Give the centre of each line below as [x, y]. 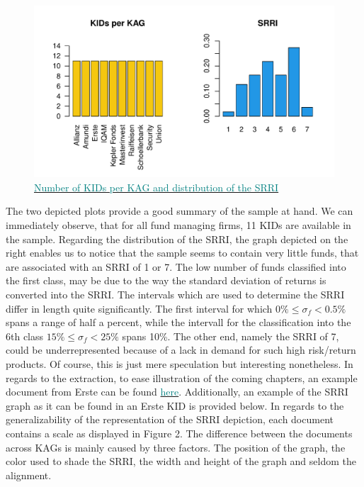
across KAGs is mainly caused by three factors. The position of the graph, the [176, 447]
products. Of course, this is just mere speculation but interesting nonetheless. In [180, 363]
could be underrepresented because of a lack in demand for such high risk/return [181, 350]
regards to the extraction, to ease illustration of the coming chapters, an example [182, 377]
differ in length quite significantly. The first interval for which [139, 308]
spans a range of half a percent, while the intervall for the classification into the [178, 322]
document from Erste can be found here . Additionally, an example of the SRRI [177, 392]
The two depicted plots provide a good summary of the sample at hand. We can [180, 211]
